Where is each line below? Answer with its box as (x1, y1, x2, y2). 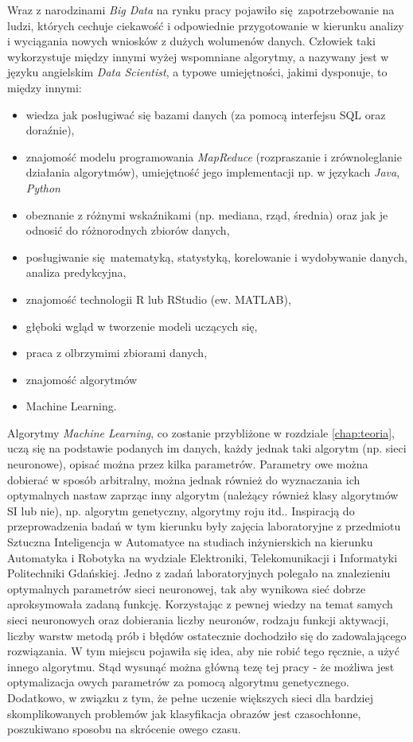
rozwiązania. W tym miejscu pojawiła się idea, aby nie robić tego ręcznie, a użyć (7, 643, 399, 659)
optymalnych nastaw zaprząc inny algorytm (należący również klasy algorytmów (7, 487, 399, 503)
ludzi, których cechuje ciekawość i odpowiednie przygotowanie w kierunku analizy (7, 17, 404, 33)
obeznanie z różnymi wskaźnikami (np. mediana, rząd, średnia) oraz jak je (25, 206, 388, 223)
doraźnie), (25, 122, 75, 138)
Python (25, 179, 60, 196)
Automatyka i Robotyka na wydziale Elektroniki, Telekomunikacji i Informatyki (7, 549, 398, 565)
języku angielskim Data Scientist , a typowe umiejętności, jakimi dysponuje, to (7, 64, 388, 80)
